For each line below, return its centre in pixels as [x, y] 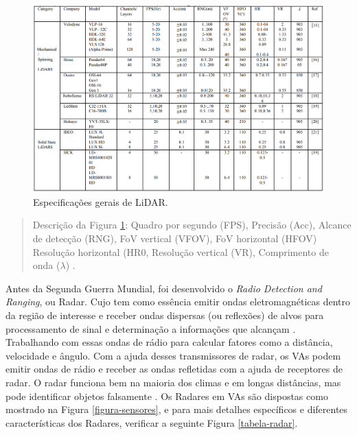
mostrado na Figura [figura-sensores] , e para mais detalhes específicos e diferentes [177, 409]
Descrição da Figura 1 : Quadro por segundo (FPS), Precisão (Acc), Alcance [192, 225]
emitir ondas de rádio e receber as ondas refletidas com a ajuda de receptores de [174, 369]
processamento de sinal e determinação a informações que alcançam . [151, 328]
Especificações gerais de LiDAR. [101, 201]
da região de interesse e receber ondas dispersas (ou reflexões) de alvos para [165, 315]
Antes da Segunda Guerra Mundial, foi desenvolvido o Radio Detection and [164, 288]
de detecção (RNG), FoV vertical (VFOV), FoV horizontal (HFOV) [175, 238]
